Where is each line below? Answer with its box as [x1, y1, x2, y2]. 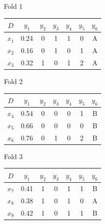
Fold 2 [4, 76, 23, 86]
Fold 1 [4, 1, 23, 11]
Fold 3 [4, 151, 23, 161]
